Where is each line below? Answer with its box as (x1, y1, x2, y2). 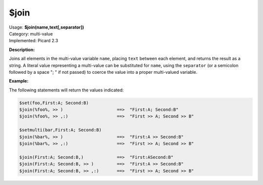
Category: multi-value (9, 31, 53, 36)
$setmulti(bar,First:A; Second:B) (19, 127, 102, 133)
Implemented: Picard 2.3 (9, 38, 58, 44)
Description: (9, 47, 35, 52)
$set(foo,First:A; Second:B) (19, 100, 89, 105)
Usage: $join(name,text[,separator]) (9, 24, 84, 30)
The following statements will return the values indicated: (9, 87, 124, 93)
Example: (9, 78, 29, 84)
